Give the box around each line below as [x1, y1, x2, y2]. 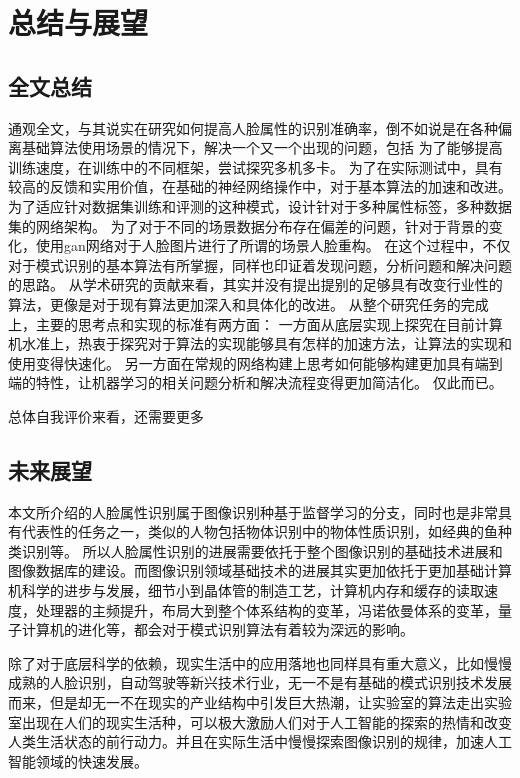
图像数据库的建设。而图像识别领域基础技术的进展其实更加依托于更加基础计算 [8, 560, 512, 581]
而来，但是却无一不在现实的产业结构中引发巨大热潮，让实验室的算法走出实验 [8, 692, 512, 713]
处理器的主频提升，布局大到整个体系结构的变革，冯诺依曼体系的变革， [35, 599, 498, 620]
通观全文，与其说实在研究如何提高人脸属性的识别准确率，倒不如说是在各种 [8, 117, 498, 138]
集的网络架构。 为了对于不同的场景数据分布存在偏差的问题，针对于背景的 [8, 215, 489, 236]
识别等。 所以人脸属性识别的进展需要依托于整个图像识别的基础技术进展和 [21, 540, 503, 561]
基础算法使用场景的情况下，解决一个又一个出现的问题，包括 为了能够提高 [21, 137, 503, 158]
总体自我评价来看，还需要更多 [8, 405, 204, 426]
